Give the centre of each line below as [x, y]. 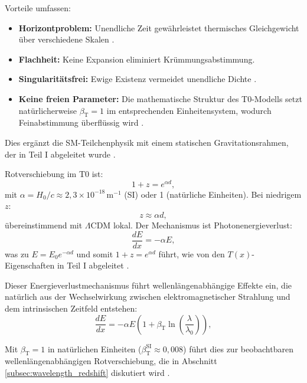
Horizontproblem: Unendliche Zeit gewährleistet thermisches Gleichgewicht [159, 27]
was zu [17, 253]
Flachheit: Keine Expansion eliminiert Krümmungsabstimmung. [137, 59]
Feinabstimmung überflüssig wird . [81, 122]
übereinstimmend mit [44, 225]
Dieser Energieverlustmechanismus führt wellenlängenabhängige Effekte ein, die [148, 285]
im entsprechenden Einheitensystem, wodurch [189, 110]
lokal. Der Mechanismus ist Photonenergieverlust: [203, 225]
